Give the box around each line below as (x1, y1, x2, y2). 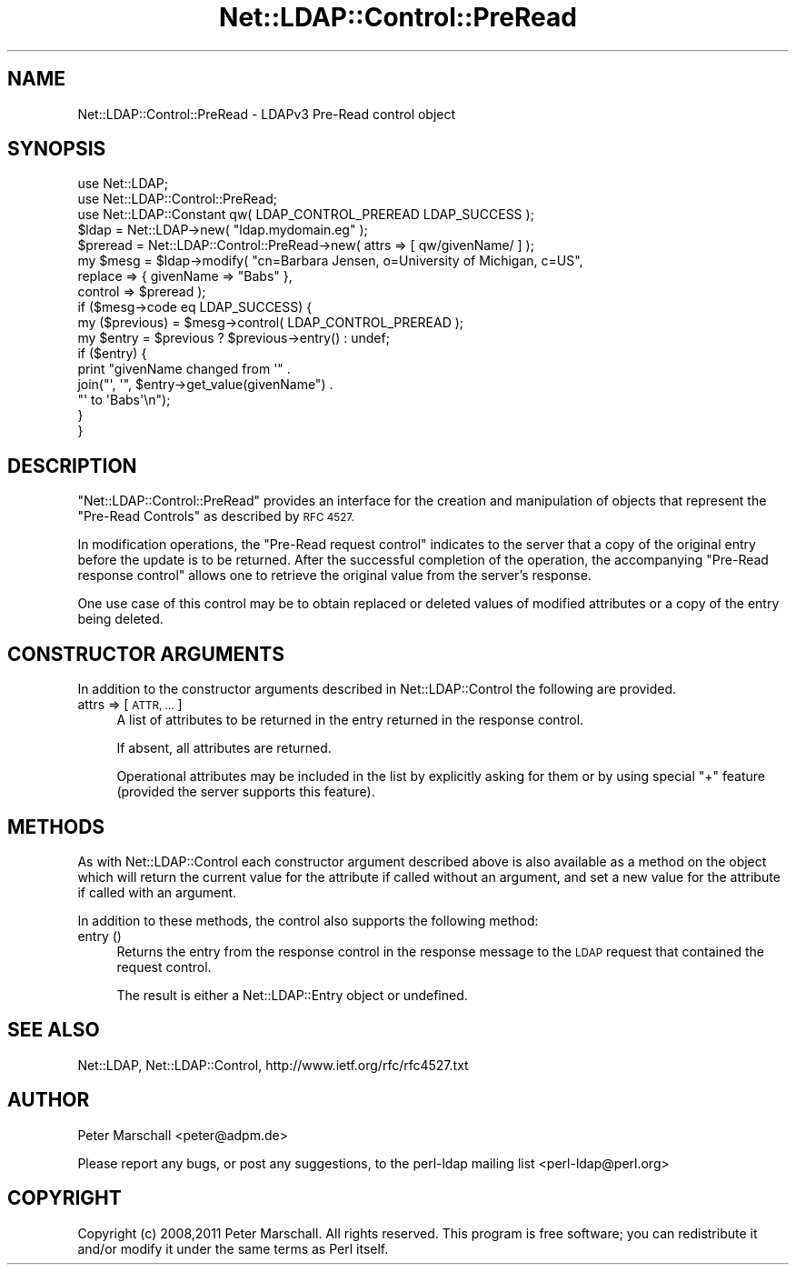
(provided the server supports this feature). (116, 784, 375, 800)
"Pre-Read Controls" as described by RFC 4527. (77, 508, 354, 525)
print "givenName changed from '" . (77, 361, 291, 377)
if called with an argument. (77, 884, 237, 900)
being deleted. (77, 611, 164, 627)
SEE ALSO (7, 1018, 100, 1042)
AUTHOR (7, 1088, 90, 1112)
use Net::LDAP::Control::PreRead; (77, 191, 277, 207)
